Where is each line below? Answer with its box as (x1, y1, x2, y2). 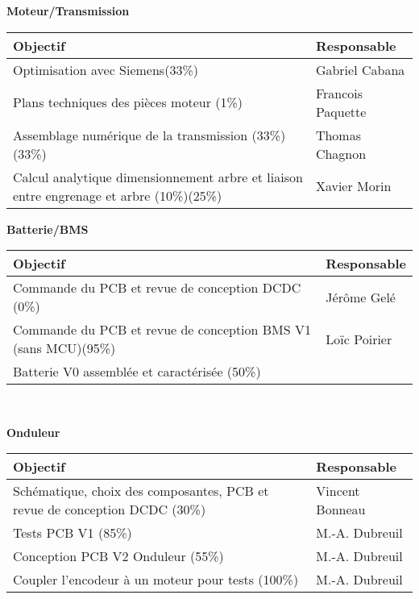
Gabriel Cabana (315, 60, 405, 79)
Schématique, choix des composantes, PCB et (13, 481, 269, 501)
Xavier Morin (315, 177, 392, 196)
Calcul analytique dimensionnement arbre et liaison (13, 167, 303, 186)
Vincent (316, 481, 360, 501)
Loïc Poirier (326, 329, 392, 348)
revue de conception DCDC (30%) (13, 500, 206, 519)
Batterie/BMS (6, 220, 89, 237)
